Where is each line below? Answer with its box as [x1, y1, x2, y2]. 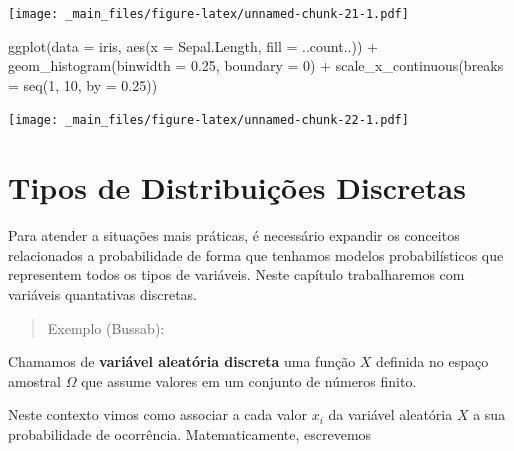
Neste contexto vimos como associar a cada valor [8, 404, 307, 425]
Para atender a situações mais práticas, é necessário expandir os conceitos [8, 225, 460, 246]
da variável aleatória [328, 404, 453, 425]
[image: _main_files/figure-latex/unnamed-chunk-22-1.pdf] [8, 113, 409, 128]
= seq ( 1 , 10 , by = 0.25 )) [8, 74, 158, 95]
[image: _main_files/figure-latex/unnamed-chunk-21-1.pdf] [8, 7, 409, 21]
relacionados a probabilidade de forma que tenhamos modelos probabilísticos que [8, 244, 504, 265]
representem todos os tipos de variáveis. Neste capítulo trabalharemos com [8, 264, 465, 285]
